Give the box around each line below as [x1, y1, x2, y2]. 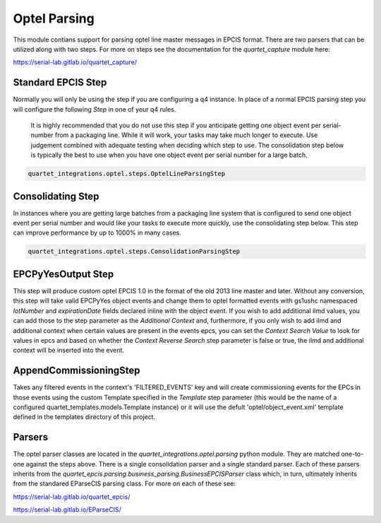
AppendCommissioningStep [13, 365, 140, 377]
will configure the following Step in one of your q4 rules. [13, 105, 176, 113]
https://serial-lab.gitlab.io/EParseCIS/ [13, 505, 121, 514]
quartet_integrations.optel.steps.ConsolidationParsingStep [28, 247, 241, 256]
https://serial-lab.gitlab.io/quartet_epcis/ [13, 492, 131, 501]
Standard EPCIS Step [13, 76, 107, 88]
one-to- [341, 449, 364, 459]
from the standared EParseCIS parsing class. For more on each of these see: [13, 479, 236, 488]
